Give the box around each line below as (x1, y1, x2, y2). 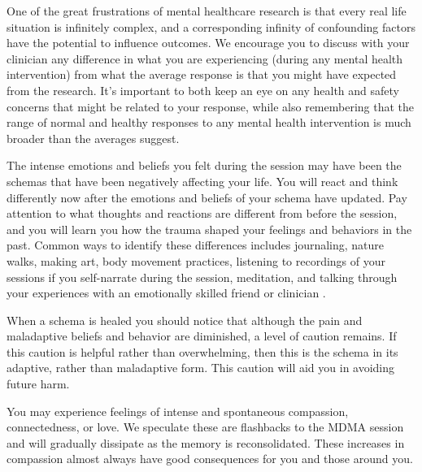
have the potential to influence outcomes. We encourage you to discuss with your (7, 34, 410, 51)
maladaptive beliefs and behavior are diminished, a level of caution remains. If (7, 327, 397, 344)
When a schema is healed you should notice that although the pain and (7, 311, 363, 328)
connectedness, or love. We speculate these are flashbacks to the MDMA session (7, 418, 404, 435)
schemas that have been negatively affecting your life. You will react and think (7, 172, 398, 189)
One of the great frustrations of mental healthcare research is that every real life (7, 2, 407, 19)
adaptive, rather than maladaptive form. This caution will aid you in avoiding (7, 359, 395, 376)
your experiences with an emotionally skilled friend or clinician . (7, 284, 326, 301)
